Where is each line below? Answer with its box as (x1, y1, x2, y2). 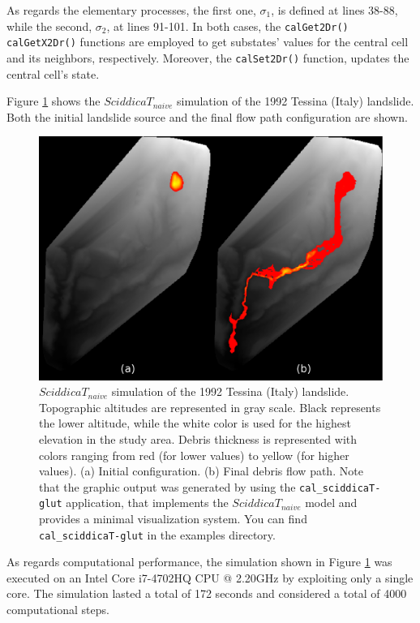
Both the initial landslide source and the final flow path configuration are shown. (6, 108, 408, 125)
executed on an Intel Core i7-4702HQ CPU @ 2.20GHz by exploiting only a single (6, 569, 414, 586)
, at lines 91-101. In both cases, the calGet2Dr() (106, 17, 349, 34)
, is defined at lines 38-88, (271, 2, 398, 18)
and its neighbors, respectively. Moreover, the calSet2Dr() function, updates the (6, 49, 409, 66)
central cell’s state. (6, 65, 100, 82)
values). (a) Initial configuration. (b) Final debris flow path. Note (39, 462, 363, 479)
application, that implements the (66, 494, 229, 511)
